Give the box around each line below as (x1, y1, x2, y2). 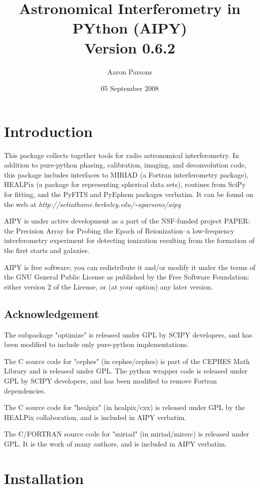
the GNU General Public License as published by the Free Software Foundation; (4, 271, 249, 282)
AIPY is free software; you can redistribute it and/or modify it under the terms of (4, 261, 256, 272)
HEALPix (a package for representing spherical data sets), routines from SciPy (4, 179, 246, 189)
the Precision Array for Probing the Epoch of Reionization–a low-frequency (4, 225, 235, 235)
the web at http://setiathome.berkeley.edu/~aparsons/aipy (4, 198, 181, 209)
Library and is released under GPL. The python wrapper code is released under (4, 365, 248, 376)
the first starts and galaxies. (4, 244, 90, 255)
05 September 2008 (101, 83, 159, 93)
